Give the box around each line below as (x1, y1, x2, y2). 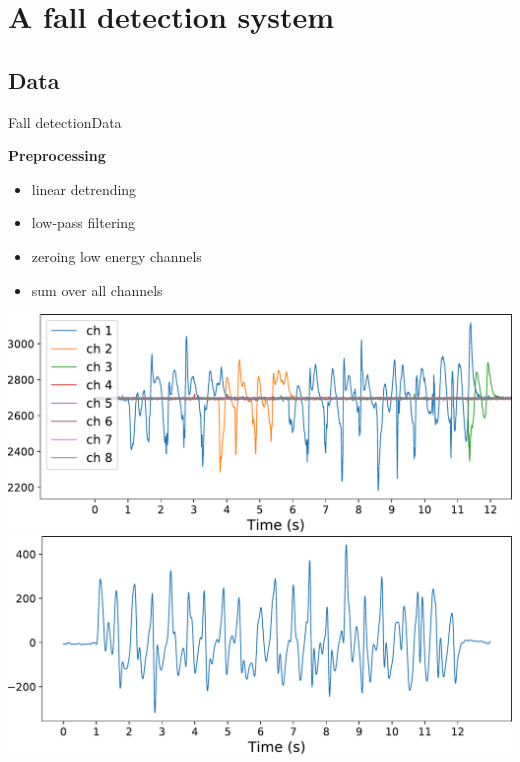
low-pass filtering (31, 212, 136, 233)
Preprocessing (8, 145, 106, 166)
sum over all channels (31, 279, 163, 300)
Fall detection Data (8, 111, 122, 132)
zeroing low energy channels (31, 245, 202, 266)
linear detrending (31, 178, 137, 199)
